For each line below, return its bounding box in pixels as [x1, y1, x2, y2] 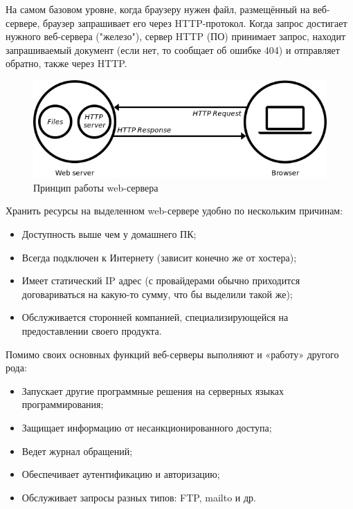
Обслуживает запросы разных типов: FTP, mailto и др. [21, 490, 256, 504]
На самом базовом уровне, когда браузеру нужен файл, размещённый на [6, 2, 310, 16]
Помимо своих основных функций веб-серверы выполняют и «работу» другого [6, 346, 339, 361]
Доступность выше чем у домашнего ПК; [21, 227, 197, 241]
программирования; [21, 397, 104, 411]
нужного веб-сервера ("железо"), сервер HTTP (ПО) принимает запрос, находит [6, 29, 346, 44]
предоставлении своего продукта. [21, 324, 162, 338]
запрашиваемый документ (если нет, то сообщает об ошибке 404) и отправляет [6, 42, 340, 57]
